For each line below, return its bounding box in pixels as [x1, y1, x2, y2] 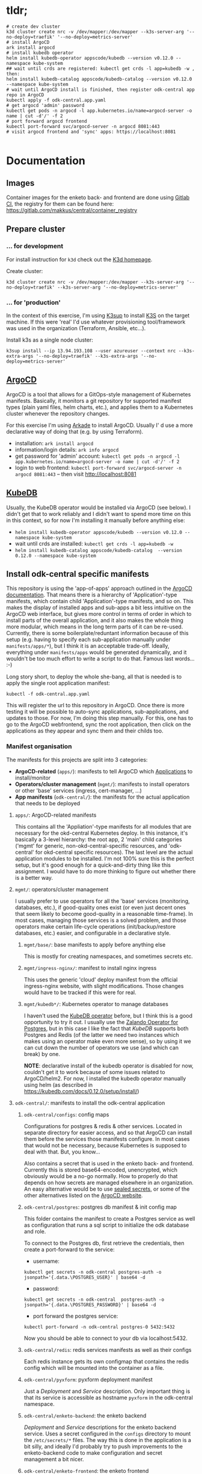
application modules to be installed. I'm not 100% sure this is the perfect [14, 855, 194, 862]
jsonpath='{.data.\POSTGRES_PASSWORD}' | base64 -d [23, 1301, 156, 1308]
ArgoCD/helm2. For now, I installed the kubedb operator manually [23, 1075, 186, 1082]
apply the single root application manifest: [6, 680, 110, 687]
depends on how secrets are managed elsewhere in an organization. [23, 1179, 194, 1186]
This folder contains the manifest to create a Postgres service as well [23, 1215, 195, 1222]
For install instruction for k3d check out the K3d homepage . [6, 256, 153, 263]
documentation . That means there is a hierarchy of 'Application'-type [6, 591, 177, 598]
